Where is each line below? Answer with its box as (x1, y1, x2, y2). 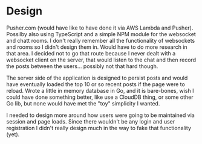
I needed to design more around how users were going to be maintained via (6, 111, 195, 119)
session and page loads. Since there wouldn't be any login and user (6, 117, 175, 125)
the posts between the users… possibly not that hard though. (6, 62, 158, 70)
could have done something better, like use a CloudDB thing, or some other (6, 93, 194, 101)
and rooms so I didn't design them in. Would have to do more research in (6, 43, 187, 51)
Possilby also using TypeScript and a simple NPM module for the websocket (6, 30, 197, 37)
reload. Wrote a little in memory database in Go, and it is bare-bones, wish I (6, 87, 194, 94)
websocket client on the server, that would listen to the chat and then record (6, 56, 197, 63)
